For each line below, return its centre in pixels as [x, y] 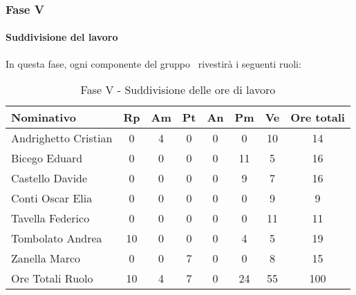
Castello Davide [49, 178]
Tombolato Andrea [57, 238]
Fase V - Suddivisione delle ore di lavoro [178, 90]
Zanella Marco [46, 258]
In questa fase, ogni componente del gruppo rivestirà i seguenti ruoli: [153, 63]
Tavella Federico [50, 218]
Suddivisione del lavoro [62, 37]
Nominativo [44, 117]
